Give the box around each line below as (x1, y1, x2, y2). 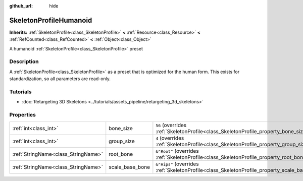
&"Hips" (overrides (156, 160, 199, 167)
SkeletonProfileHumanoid (9, 16, 92, 25)
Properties (9, 111, 36, 118)
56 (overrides (156, 122, 187, 129)
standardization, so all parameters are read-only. (9, 76, 111, 82)
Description (9, 58, 39, 65)
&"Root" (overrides (156, 147, 199, 154)
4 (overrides (156, 134, 184, 141)
